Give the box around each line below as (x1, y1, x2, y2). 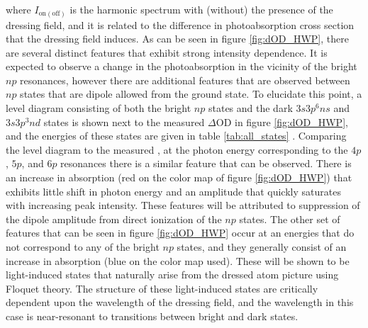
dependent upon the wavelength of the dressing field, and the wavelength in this (6, 295, 354, 310)
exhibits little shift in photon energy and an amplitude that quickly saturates (6, 183, 341, 198)
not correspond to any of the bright (6, 239, 160, 254)
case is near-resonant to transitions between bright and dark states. (6, 308, 299, 323)
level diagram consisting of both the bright (6, 101, 191, 115)
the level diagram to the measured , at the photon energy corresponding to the (6, 142, 348, 157)
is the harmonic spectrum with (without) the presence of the (69, 2, 333, 16)
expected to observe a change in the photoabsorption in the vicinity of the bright (6, 59, 357, 74)
